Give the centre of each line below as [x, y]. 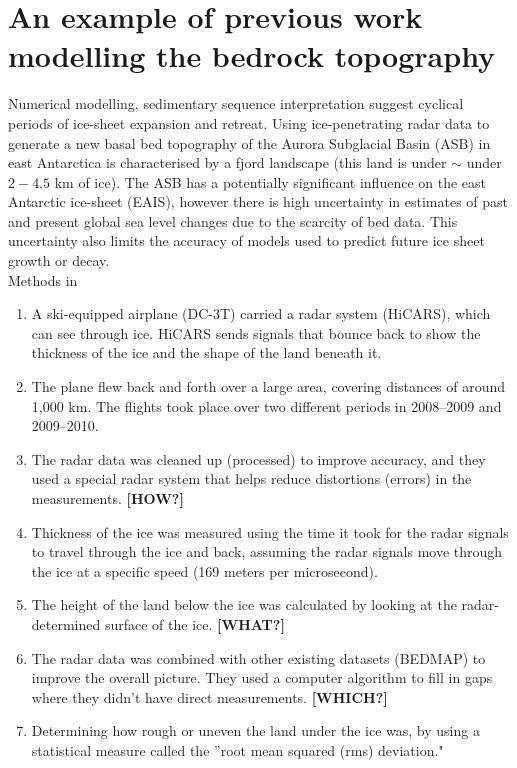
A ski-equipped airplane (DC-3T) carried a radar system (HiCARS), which [261, 313]
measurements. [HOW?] [107, 498]
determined [66, 623]
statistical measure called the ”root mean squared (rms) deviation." [237, 749]
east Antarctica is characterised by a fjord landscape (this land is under [227, 162]
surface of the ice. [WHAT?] [194, 623]
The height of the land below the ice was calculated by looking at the [244, 604]
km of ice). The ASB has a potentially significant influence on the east [270, 181]
